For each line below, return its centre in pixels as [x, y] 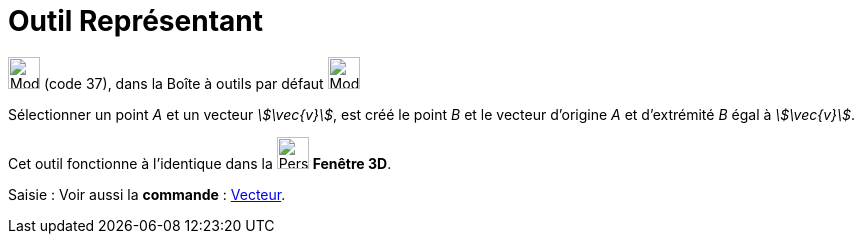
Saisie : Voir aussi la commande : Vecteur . [147, 194]
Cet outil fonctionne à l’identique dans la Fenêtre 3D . [200, 163]
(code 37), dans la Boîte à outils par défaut [183, 83]
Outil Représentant [135, 21]
